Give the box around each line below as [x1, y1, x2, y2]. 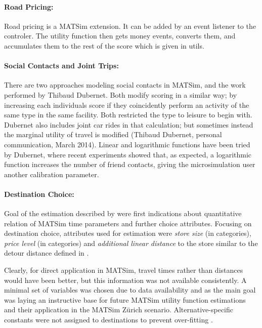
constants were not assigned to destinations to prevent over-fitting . [4, 314, 213, 325]
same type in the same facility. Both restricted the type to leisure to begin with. [4, 109, 252, 120]
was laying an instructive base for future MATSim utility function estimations [4, 294, 246, 305]
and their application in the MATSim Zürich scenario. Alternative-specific [4, 304, 234, 315]
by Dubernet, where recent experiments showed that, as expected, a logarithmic [4, 149, 252, 159]
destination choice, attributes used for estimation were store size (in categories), [4, 228, 251, 238]
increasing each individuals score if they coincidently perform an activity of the [4, 99, 249, 110]
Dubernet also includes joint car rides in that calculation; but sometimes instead [4, 119, 253, 130]
